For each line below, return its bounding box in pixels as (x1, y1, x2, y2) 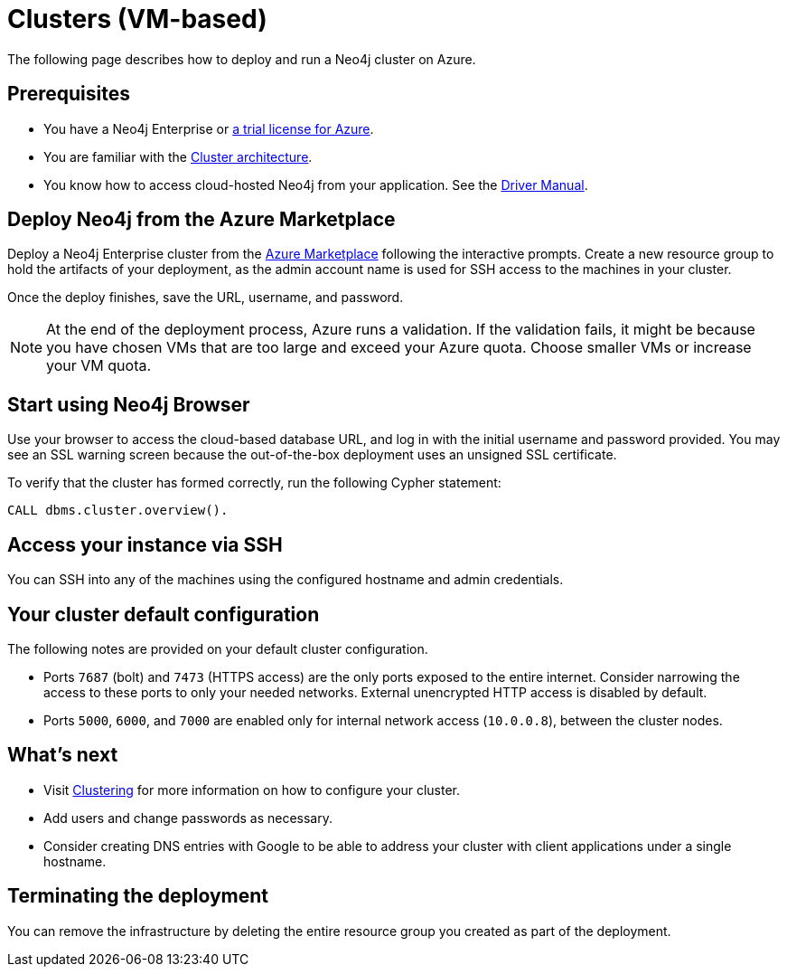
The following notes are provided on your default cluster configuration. (7, 640, 428, 657)
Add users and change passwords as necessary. (43, 809, 333, 826)
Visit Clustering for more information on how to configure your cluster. (43, 781, 461, 798)
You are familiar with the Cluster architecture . (43, 148, 313, 165)
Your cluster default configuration (7, 602, 320, 626)
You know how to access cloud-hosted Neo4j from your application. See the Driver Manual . (43, 176, 588, 193)
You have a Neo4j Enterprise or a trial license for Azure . (43, 120, 374, 137)
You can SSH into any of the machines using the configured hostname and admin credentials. (7, 572, 564, 588)
